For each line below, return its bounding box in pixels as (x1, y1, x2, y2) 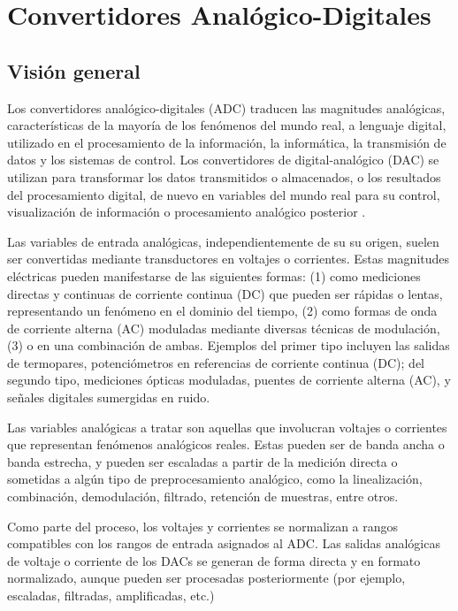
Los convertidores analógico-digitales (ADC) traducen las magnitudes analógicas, (7, 98, 446, 117)
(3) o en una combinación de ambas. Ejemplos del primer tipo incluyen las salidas (7, 336, 450, 355)
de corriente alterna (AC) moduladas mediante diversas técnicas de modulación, (7, 318, 440, 337)
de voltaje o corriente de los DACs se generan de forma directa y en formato (7, 551, 421, 569)
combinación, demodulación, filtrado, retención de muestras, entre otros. (7, 487, 399, 506)
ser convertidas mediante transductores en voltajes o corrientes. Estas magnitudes (7, 249, 450, 268)
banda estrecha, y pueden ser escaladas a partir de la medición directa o (7, 452, 398, 470)
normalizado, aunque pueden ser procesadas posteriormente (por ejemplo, (7, 569, 406, 587)
